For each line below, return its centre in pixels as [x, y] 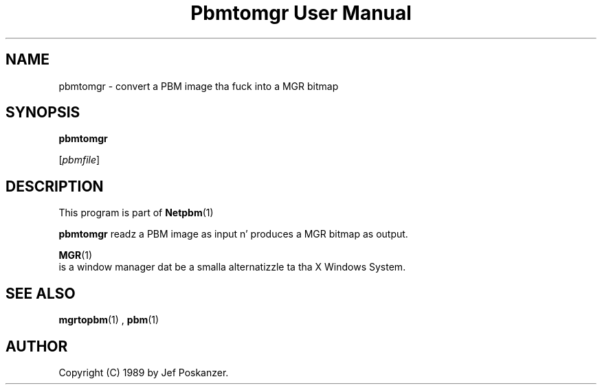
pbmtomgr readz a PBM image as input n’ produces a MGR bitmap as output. [233, 234]
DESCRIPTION [55, 186]
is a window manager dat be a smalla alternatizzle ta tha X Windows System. [232, 267]
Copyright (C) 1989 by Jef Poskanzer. [144, 372]
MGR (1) [76, 255]
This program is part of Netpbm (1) [136, 213]
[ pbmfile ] [79, 160]
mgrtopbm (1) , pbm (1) [109, 320]
